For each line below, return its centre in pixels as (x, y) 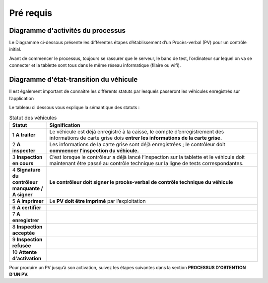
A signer (22, 194)
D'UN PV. (19, 275)
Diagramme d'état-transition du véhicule (73, 80)
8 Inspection (27, 226)
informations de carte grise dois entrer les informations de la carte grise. (136, 138)
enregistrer (26, 220)
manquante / (28, 188)
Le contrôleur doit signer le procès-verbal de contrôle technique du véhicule (141, 182)
